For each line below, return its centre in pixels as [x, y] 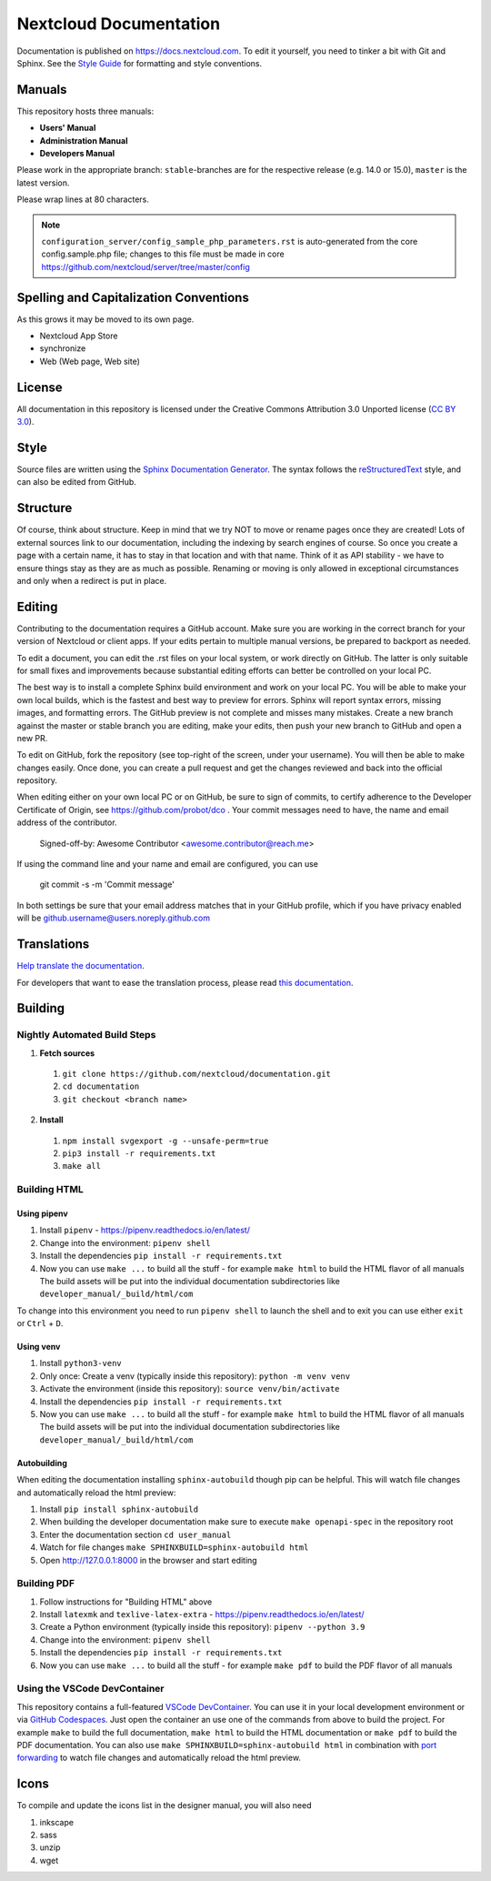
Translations [53, 945]
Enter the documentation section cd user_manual [135, 1534]
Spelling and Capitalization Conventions [133, 297]
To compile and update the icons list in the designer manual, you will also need [164, 1806]
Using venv [39, 1347]
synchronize [63, 348]
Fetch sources [67, 1053]
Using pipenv [42, 1213]
